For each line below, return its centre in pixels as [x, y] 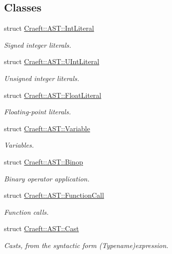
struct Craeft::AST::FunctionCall [54, 195]
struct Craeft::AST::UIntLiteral [52, 61]
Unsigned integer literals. [42, 78]
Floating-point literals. [37, 112]
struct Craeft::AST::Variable [47, 128]
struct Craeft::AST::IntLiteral [49, 28]
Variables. [19, 145]
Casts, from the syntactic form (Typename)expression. [86, 245]
